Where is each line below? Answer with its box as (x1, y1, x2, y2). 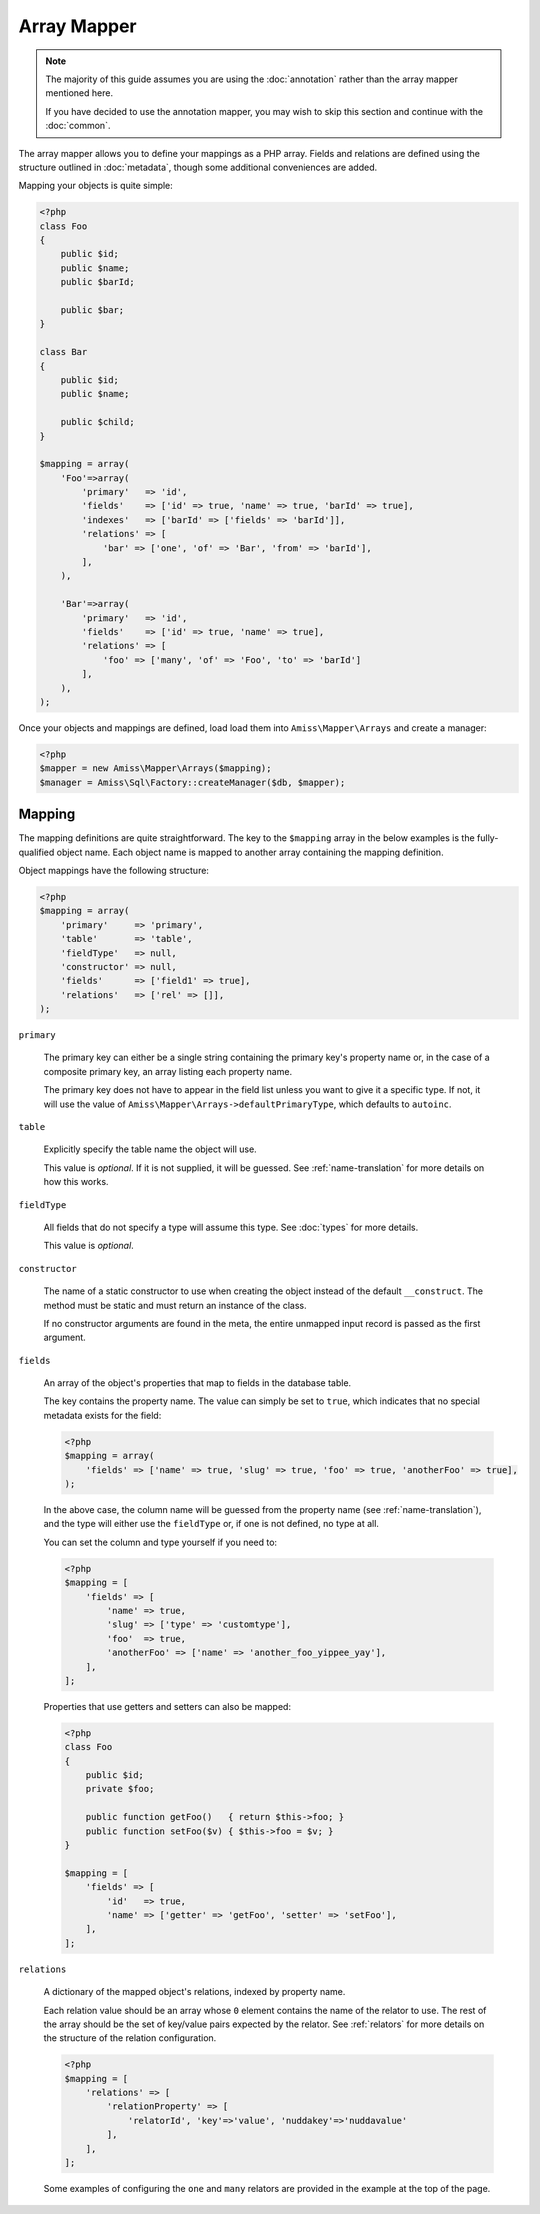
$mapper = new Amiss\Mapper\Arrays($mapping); (39, 763, 272, 774)
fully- (476, 832, 499, 844)
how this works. (43, 1176, 109, 1188)
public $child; (60, 416, 135, 428)
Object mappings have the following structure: (18, 864, 210, 876)
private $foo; (85, 1783, 155, 1795)
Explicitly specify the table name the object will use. (43, 1143, 257, 1155)
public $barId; (60, 276, 135, 288)
